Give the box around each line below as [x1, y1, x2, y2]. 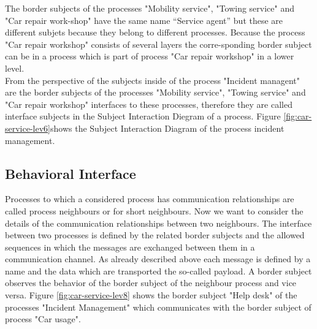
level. [5, 61, 25, 74]
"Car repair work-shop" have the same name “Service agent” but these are [5, 13, 283, 26]
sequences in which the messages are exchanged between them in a [5, 240, 255, 253]
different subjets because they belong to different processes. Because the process [5, 26, 305, 39]
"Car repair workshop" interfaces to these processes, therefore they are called [5, 97, 292, 110]
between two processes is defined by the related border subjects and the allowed [5, 229, 305, 241]
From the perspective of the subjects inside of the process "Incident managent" [5, 74, 300, 86]
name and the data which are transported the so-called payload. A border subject [5, 264, 312, 277]
